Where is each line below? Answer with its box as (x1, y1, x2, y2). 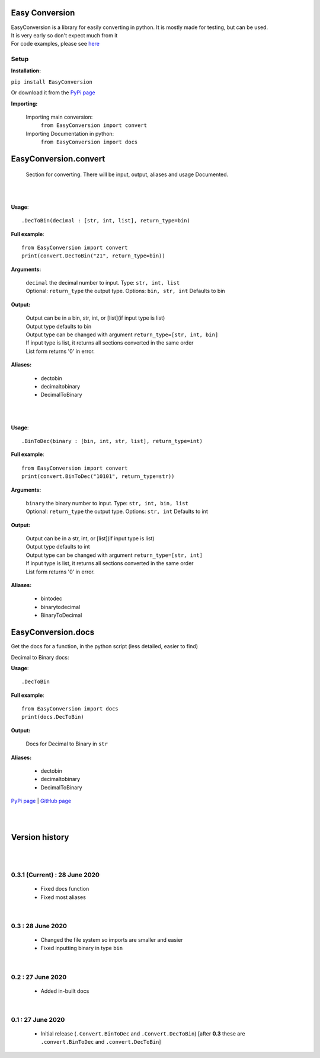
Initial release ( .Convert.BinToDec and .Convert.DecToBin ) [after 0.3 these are (40, 1030, 245, 1037)
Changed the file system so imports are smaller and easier (40, 936, 183, 943)
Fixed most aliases (40, 893, 86, 901)
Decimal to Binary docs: (11, 654, 69, 661)
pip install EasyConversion (11, 78, 93, 85)
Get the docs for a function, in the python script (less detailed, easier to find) (11, 643, 199, 650)
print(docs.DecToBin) (21, 713, 84, 721)
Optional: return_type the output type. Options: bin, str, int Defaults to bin (25, 288, 225, 295)
